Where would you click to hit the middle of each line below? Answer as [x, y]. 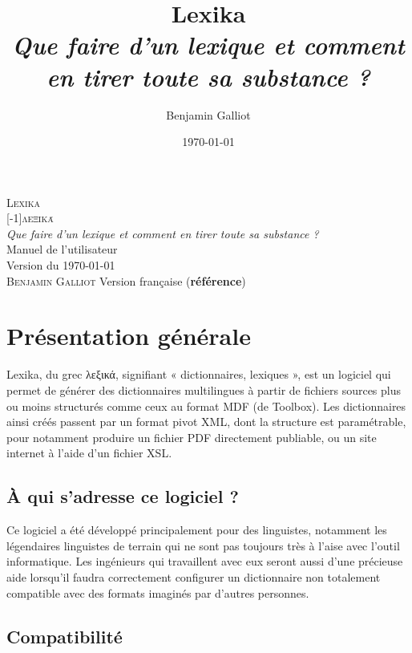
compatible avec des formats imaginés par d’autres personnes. [158, 592]
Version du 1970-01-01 [61, 265]
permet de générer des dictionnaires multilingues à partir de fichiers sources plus [204, 389]
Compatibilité [65, 636]
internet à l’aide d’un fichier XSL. [89, 453]
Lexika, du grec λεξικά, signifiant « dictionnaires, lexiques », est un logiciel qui [199, 374]
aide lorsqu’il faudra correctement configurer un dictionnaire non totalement [194, 576]
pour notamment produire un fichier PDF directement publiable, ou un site [192, 437]
